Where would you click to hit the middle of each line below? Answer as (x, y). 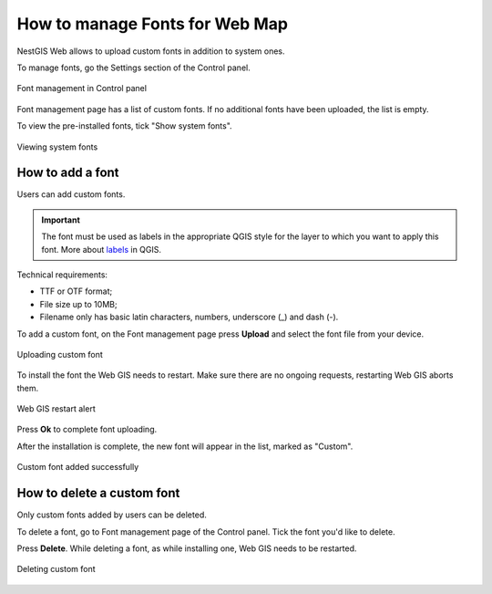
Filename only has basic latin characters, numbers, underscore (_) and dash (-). (189, 317)
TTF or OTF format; (76, 291)
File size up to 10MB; (78, 304)
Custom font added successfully (78, 467)
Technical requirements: (62, 275)
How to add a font (68, 173)
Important (61, 220)
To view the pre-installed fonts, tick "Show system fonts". (124, 126)
